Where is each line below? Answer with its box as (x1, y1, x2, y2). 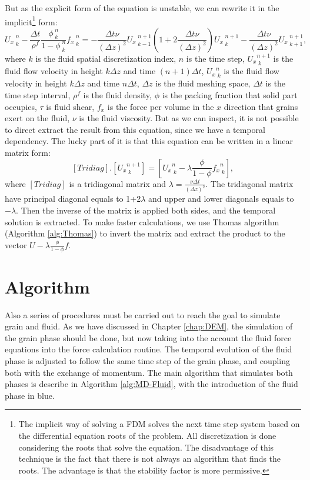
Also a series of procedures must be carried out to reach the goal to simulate (5, 308, 281, 321)
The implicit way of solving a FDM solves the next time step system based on (18, 418, 300, 430)
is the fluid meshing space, (155, 77, 251, 89)
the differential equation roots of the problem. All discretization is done (18, 429, 276, 442)
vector (5, 238, 27, 251)
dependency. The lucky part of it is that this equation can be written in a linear (5, 135, 293, 147)
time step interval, (5, 88, 71, 101)
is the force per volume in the (107, 100, 214, 112)
